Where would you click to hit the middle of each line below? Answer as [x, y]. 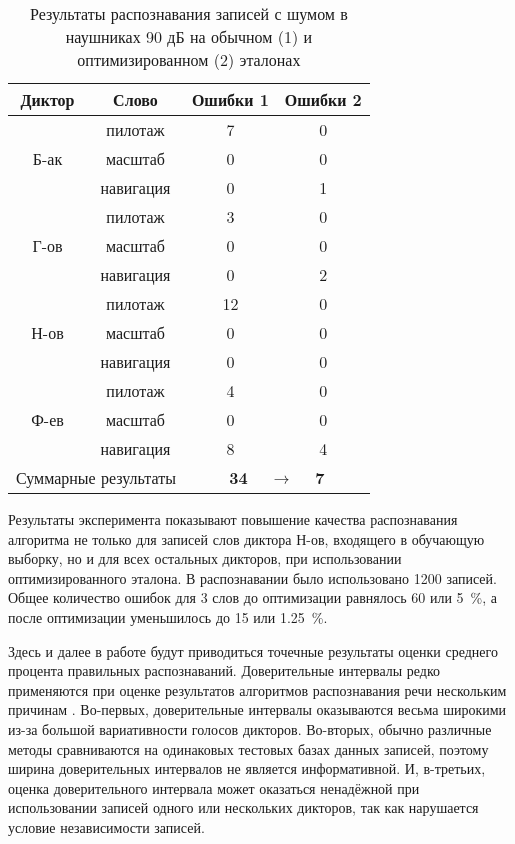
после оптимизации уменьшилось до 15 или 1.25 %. [168, 616]
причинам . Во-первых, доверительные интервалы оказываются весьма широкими [257, 709]
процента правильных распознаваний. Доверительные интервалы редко [224, 670]
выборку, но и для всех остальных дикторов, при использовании [205, 558]
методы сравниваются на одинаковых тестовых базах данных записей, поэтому [248, 748]
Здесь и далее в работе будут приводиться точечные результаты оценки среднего [253, 650]
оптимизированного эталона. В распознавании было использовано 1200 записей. [252, 577]
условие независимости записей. [106, 826]
